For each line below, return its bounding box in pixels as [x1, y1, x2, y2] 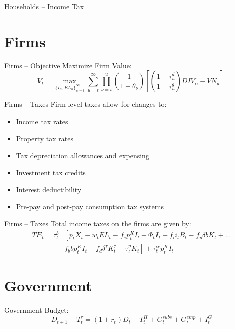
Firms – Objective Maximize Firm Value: [4, 60, 132, 70]
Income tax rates [16, 116, 68, 126]
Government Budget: [4, 305, 69, 315]
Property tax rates [16, 133, 73, 143]
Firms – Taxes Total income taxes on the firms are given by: [4, 218, 191, 229]
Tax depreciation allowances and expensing [16, 150, 149, 161]
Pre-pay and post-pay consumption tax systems [16, 201, 164, 211]
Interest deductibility [16, 184, 82, 195]
